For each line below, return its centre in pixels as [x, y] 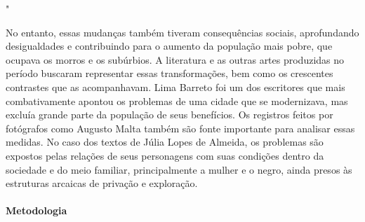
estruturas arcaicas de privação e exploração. [102, 183]
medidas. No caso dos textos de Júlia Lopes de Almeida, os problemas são [165, 142]
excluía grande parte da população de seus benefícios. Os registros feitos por [170, 115]
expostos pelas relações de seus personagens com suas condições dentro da [165, 155]
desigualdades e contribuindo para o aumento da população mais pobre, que [169, 46]
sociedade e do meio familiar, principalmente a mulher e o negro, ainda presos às [179, 169]
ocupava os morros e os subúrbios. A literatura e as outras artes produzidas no [175, 59]
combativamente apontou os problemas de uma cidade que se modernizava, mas [177, 100]
